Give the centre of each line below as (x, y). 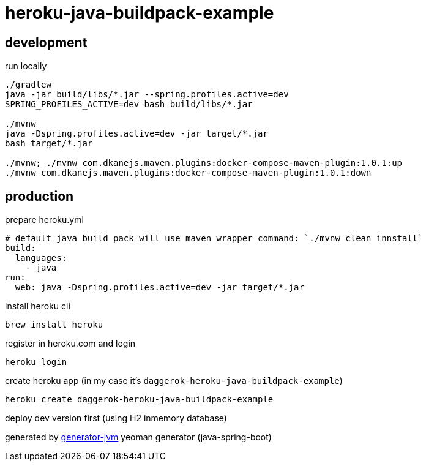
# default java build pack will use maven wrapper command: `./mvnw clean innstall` (214, 239)
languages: (41, 258)
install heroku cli (38, 306)
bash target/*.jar (49, 144)
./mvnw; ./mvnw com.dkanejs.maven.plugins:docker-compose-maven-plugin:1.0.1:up (204, 163)
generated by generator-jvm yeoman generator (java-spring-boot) (138, 437)
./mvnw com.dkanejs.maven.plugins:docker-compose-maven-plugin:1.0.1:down (188, 173)
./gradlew (28, 85)
